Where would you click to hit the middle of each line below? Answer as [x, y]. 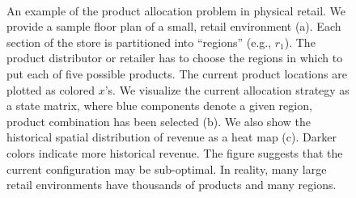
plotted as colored [51, 89]
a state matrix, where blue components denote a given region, [159, 105]
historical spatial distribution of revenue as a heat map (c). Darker [172, 137]
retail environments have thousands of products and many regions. [172, 185]
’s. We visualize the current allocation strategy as [227, 89]
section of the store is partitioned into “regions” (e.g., [139, 42]
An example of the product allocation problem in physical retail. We [176, 10]
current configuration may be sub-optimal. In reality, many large [167, 169]
